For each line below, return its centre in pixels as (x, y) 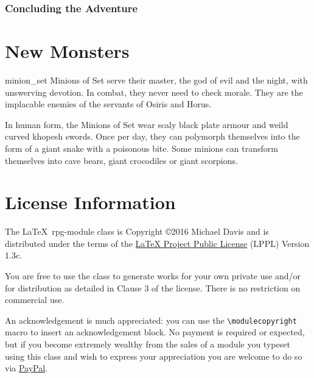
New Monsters (67, 51)
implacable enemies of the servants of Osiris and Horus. (108, 104)
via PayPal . (26, 368)
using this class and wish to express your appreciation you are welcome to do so (154, 356)
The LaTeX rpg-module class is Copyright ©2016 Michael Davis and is (137, 231)
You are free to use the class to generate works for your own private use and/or (153, 276)
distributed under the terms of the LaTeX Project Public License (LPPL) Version (157, 243)
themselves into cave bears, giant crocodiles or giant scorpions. (121, 160)
